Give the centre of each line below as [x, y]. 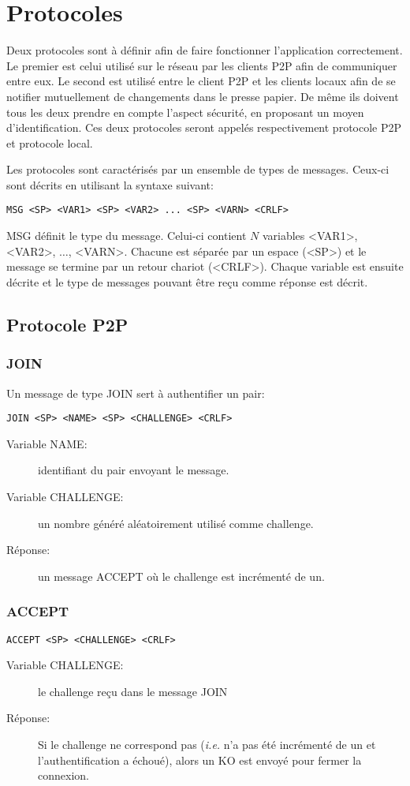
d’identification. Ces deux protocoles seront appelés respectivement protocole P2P [204, 127]
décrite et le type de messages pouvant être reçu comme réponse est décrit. [187, 281]
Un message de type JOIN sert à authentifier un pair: [136, 393]
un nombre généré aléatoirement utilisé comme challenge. [176, 523]
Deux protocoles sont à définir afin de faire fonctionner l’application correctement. [205, 50]
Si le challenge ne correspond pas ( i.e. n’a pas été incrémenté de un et [207, 744]
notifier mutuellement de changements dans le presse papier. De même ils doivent [203, 96]
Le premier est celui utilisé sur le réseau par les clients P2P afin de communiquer [202, 65]
